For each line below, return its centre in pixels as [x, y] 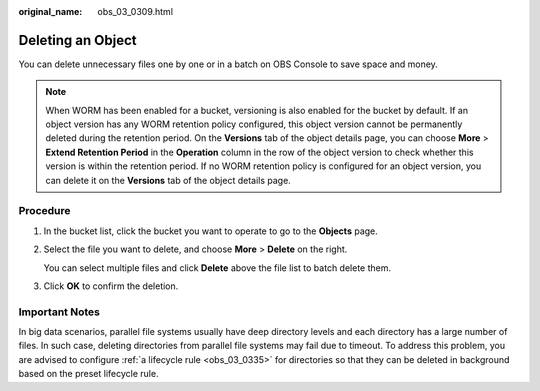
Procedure [44, 211]
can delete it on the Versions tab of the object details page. [168, 180]
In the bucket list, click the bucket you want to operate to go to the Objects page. [211, 231]
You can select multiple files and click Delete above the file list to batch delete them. [217, 267]
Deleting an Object [77, 40]
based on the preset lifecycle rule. [88, 374]
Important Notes [59, 312]
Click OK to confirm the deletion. [111, 286]
